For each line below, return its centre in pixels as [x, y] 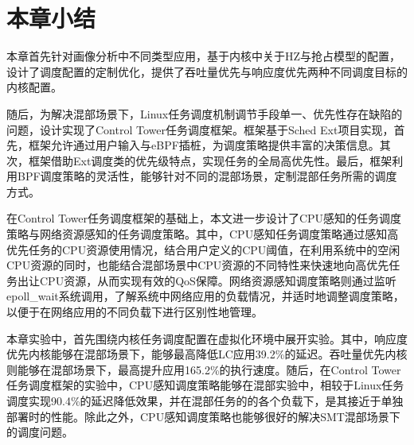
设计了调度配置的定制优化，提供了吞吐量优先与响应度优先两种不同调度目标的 [207, 71]
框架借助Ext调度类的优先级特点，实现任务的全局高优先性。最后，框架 [210, 160]
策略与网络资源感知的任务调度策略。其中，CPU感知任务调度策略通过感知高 [203, 234]
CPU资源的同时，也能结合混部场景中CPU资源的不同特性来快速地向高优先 [198, 265]
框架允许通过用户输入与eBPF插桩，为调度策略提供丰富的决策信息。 [204, 145]
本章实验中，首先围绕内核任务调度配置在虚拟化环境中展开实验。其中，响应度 [207, 338]
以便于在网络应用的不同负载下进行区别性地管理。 [135, 312]
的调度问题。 [40, 432]
